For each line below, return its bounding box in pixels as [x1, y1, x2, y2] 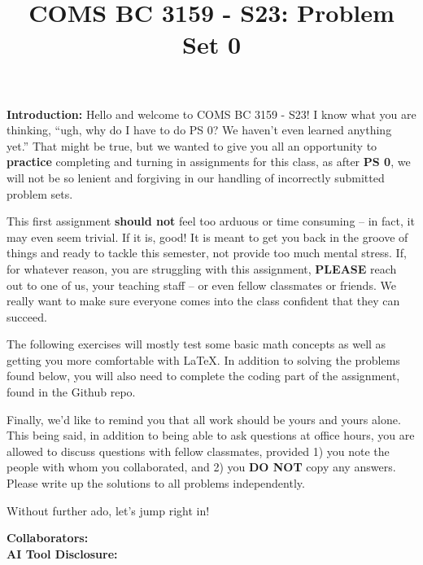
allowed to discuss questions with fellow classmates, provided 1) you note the [7, 442, 390, 459]
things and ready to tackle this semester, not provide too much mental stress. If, [7, 244, 407, 261]
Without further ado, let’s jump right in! [7, 501, 210, 519]
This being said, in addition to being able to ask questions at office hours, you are [7, 427, 415, 444]
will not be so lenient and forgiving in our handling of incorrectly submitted [7, 169, 385, 186]
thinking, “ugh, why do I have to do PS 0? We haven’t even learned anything [7, 121, 392, 138]
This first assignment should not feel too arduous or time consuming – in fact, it [7, 212, 415, 230]
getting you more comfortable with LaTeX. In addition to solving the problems [7, 351, 400, 368]
